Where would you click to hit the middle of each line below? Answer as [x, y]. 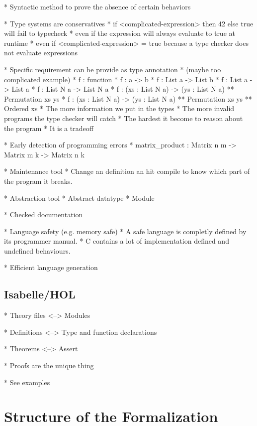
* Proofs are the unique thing [49, 365]
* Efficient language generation [51, 267]
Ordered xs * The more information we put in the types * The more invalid [119, 108]
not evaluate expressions [41, 53]
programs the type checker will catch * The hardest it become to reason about [124, 118]
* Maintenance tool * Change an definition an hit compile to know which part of [127, 171]
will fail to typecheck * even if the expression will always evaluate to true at [120, 33]
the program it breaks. [38, 181]
